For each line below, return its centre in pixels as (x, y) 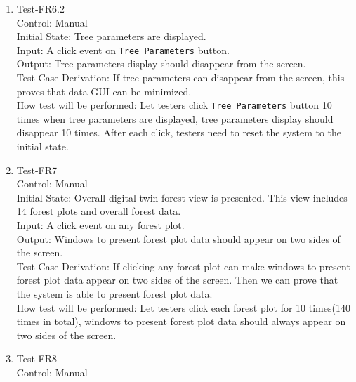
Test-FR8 (37, 358)
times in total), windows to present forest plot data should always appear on (181, 321)
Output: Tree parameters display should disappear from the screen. (161, 64)
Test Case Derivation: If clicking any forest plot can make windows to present (183, 266)
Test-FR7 (37, 170)
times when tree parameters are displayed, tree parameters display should (175, 118)
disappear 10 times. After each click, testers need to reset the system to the (179, 132)
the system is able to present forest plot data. (114, 294)
